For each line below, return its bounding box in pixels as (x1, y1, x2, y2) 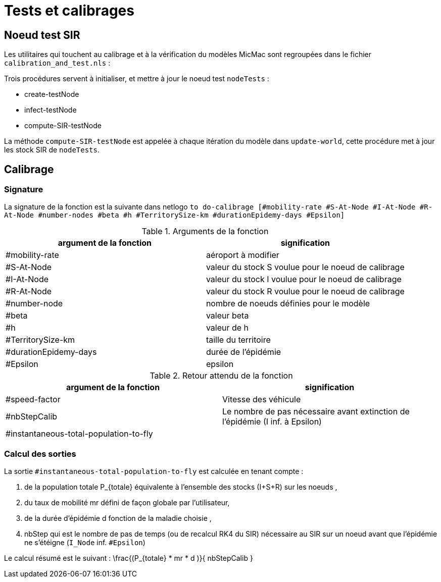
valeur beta (206, 310, 249, 321)
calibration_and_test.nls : (4, 59, 111, 68)
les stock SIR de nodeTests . (4, 145, 100, 154)
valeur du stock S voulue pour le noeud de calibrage (206, 262, 405, 273)
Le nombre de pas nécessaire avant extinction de (222, 406, 410, 417)
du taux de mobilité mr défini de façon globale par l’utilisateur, (24, 498, 230, 507)
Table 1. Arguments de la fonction (141, 226, 269, 237)
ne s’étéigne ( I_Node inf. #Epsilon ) (24, 538, 145, 547)
